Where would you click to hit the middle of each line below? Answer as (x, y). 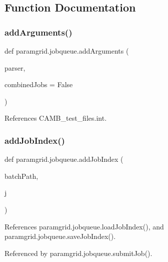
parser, (15, 67)
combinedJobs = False (39, 84)
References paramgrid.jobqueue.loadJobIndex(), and (84, 226)
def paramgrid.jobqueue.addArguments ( (67, 51)
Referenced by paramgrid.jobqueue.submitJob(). (78, 253)
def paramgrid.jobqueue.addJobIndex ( (64, 159)
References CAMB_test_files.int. (56, 118)
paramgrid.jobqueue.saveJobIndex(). (60, 236)
